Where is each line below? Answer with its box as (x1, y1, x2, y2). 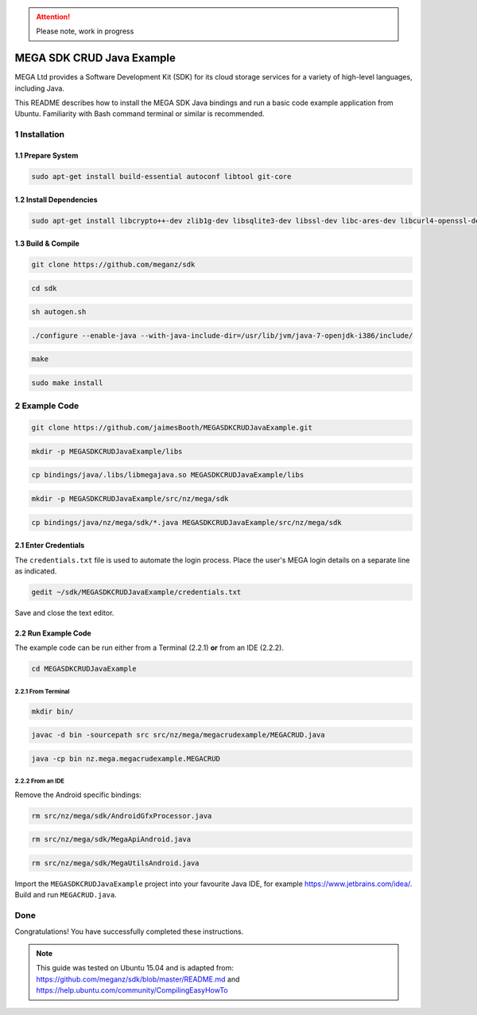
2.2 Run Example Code (14, 628, 91, 638)
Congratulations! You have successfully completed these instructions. (14, 927, 244, 936)
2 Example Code (14, 400, 79, 411)
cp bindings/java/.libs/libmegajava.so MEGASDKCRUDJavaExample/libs (31, 470, 304, 480)
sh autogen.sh (31, 307, 87, 317)
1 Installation (14, 129, 65, 140)
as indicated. (14, 566, 57, 576)
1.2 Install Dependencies (14, 195, 98, 204)
